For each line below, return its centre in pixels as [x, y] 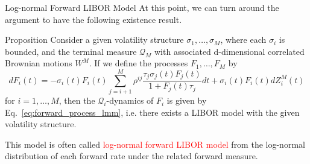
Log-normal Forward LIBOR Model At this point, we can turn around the [142, 7]
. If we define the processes [138, 63]
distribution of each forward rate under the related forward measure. [131, 156]
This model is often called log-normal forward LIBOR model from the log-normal [155, 144]
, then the [77, 100]
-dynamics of [130, 100]
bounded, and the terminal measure [71, 51]
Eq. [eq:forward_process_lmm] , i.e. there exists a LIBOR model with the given [152, 112]
